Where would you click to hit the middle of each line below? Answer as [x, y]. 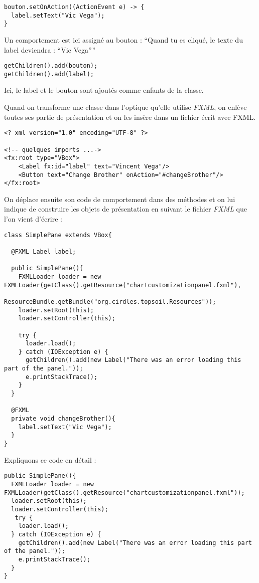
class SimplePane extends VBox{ [58, 235]
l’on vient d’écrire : [33, 219]
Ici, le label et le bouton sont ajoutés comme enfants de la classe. [104, 90]
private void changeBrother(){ [63, 419]
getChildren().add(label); [49, 74]
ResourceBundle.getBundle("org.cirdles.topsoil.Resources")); [110, 302]
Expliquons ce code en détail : [50, 459]
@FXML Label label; [44, 251]
